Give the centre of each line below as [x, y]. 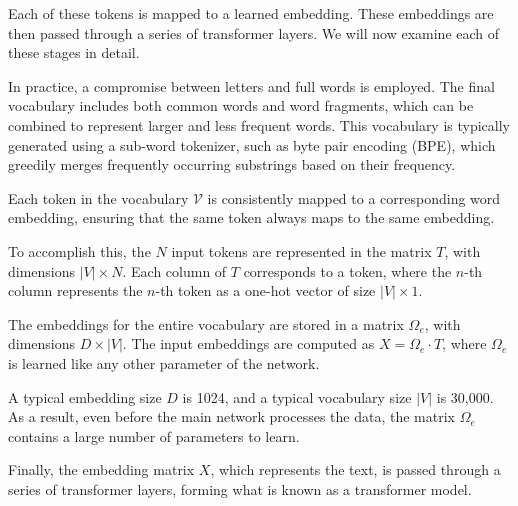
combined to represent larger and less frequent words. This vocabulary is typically [259, 124]
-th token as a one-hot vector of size [265, 290]
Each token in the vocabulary [98, 197]
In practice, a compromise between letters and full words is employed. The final [251, 85]
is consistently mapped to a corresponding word [354, 197]
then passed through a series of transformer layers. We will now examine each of [254, 32]
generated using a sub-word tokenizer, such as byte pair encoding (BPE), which [252, 144]
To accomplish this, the [79, 250]
